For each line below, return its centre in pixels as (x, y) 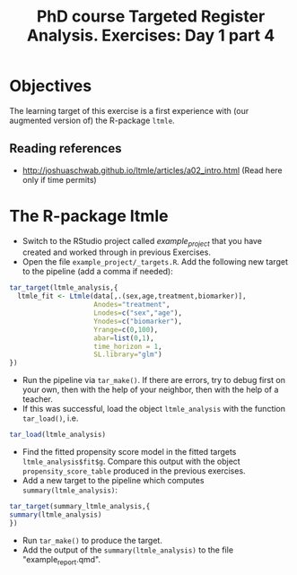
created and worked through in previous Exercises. (116, 252)
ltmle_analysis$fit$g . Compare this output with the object (131, 462)
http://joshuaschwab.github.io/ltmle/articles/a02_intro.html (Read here (152, 170)
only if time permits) (59, 179)
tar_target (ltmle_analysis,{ (64, 288)
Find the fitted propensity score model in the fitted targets (129, 452)
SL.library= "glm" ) (128, 355)
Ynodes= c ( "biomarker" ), (138, 321)
